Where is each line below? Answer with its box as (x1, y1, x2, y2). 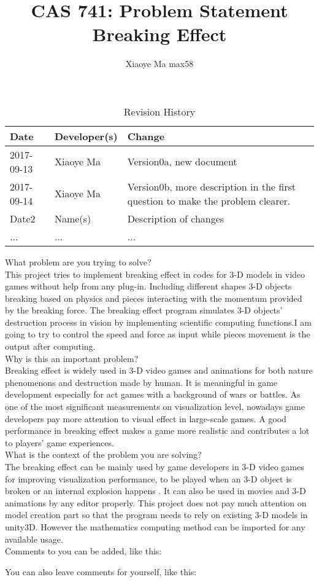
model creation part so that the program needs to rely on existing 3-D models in (5, 508, 308, 521)
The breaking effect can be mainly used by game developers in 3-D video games (5, 460, 304, 473)
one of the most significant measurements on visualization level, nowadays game (5, 400, 305, 413)
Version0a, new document (127, 154, 237, 169)
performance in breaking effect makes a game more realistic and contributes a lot (5, 424, 310, 437)
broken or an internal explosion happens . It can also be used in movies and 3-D (5, 484, 306, 497)
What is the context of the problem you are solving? (5, 448, 202, 461)
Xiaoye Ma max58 (125, 57, 194, 70)
